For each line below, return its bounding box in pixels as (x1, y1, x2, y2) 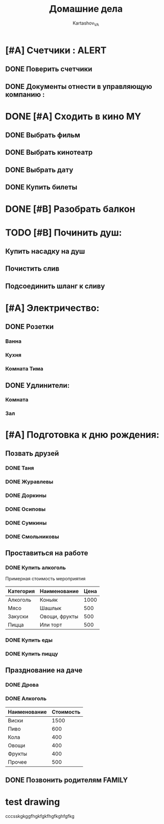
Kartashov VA (72, 20, 100, 27)
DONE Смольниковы (5, 533, 59, 540)
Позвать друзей (5, 449, 59, 458)
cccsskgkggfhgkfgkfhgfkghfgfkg (5, 813, 75, 819)
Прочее (8, 758, 27, 765)
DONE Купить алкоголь (5, 564, 66, 571)
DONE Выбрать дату (5, 166, 74, 174)
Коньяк (40, 596, 58, 603)
